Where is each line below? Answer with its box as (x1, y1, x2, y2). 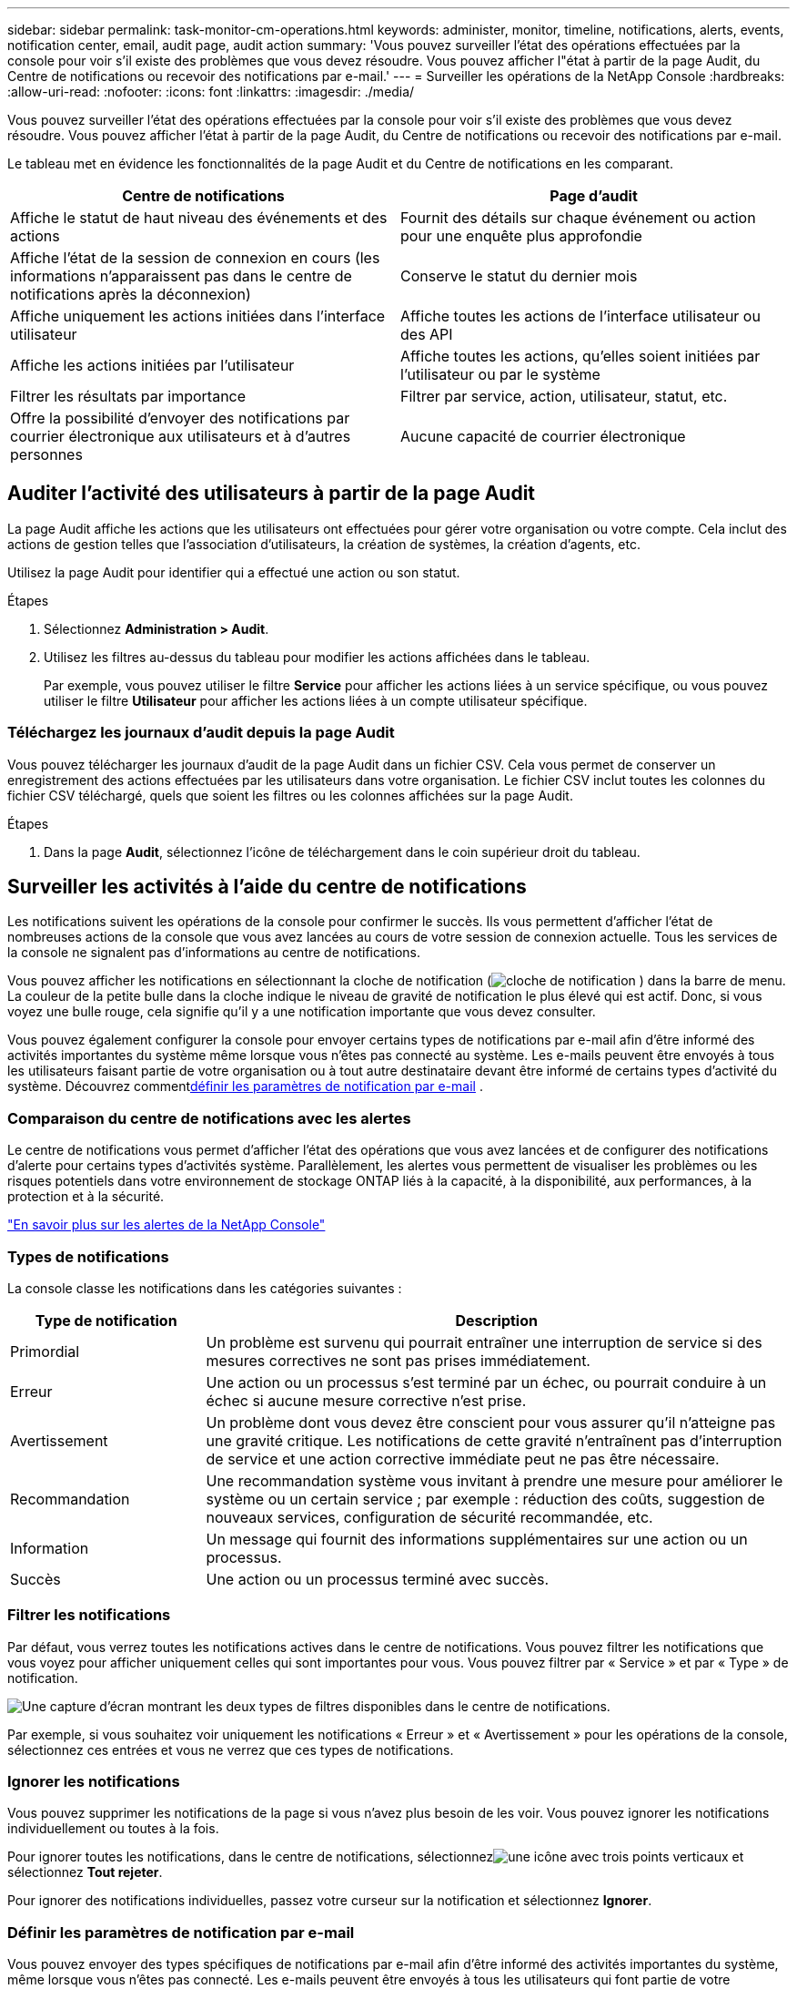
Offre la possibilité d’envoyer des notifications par (10, 409, 350, 427)
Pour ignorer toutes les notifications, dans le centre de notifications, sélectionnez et (7, 1849, 744, 1865)
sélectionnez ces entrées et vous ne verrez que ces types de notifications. (7, 1741, 454, 1758)
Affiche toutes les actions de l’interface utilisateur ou (400, 307, 761, 325)
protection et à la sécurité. (7, 1188, 165, 1205)
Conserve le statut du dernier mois (400, 267, 638, 285)
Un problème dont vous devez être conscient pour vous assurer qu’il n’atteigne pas (206, 1413, 776, 1432)
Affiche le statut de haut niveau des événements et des (10, 209, 388, 227)
